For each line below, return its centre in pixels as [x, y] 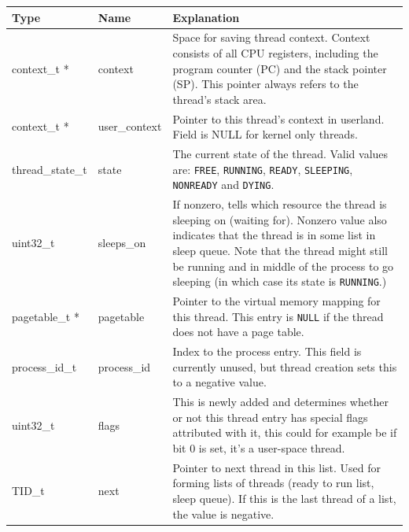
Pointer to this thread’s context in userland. [278, 118]
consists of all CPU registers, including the [275, 52]
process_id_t [44, 366]
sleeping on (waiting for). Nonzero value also [280, 219]
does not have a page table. [238, 332]
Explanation [206, 17]
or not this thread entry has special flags [270, 417]
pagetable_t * [46, 316]
